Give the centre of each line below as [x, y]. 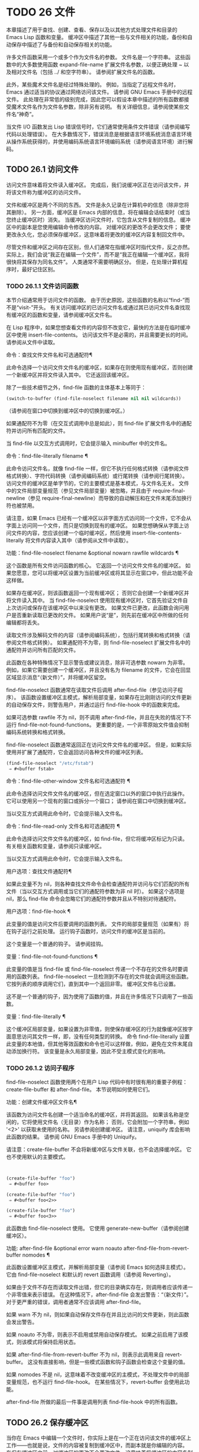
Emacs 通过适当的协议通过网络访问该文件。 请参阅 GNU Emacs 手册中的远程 [99, 92]
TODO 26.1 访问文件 [42, 169]
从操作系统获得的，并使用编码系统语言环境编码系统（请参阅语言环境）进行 [97, 141]
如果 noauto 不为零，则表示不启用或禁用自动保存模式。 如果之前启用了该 [95, 1335]
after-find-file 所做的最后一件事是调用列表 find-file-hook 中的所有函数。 [94, 1402]
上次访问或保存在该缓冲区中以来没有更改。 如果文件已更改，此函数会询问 [95, 607]
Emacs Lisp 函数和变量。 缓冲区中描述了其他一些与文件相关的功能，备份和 [97, 37]
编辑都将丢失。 [24, 622]
